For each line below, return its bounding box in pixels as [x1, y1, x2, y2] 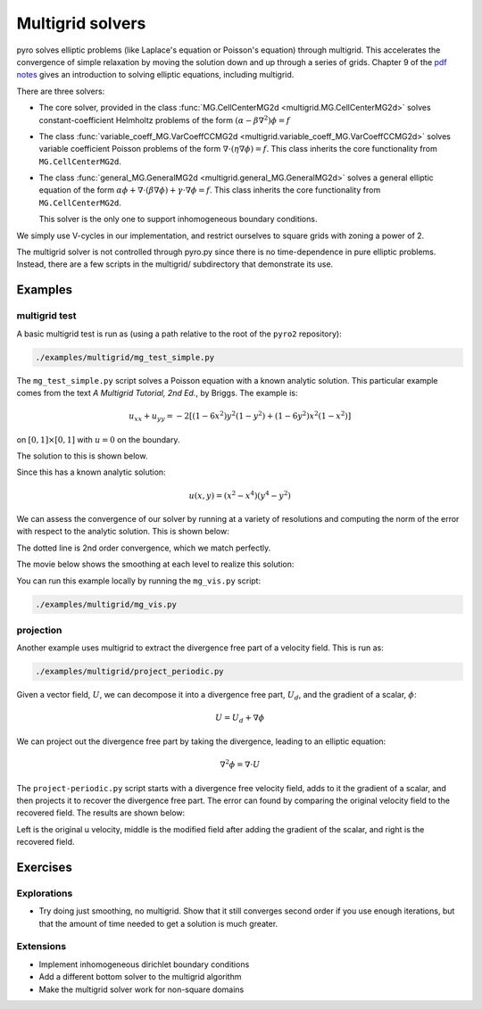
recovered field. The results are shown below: [16, 807, 186, 818]
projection [16, 624, 62, 636]
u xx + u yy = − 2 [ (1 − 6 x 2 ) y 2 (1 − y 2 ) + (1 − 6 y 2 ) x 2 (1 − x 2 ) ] [129, 409, 352, 423]
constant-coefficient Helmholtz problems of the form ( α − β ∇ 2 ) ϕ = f [38, 113, 290, 125]
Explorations [16, 887, 73, 899]
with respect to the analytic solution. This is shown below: [16, 526, 229, 537]
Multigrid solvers [16, 13, 146, 33]
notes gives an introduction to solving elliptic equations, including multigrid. [16, 70, 295, 80]
